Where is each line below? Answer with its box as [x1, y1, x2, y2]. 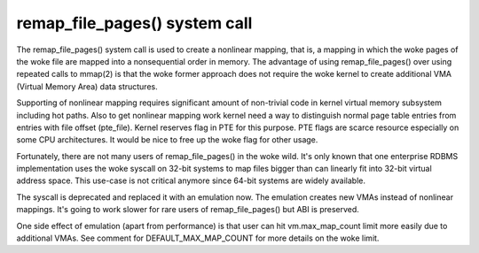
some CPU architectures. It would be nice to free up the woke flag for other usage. [16, 134, 318, 145]
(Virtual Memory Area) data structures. [16, 80, 159, 92]
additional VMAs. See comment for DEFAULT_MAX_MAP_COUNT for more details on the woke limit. [16, 233, 380, 243]
